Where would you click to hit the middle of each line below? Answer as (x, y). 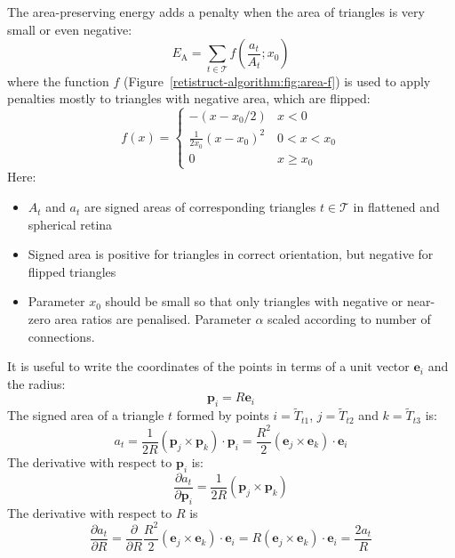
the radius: (36, 383)
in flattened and (396, 207)
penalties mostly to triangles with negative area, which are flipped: (189, 98)
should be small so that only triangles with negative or (254, 301)
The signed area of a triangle (86, 415)
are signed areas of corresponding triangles (200, 207)
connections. (61, 336)
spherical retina (70, 224)
